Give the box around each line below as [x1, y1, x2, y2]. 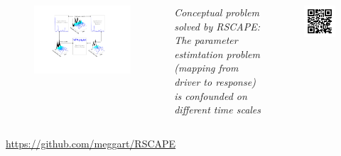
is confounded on [174, 88, 247, 103]
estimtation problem [174, 46, 260, 61]
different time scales [174, 102, 261, 117]
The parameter [174, 33, 238, 48]
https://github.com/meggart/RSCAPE [6, 135, 176, 150]
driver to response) [174, 74, 256, 89]
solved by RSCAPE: [174, 18, 261, 33]
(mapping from [174, 60, 239, 75]
